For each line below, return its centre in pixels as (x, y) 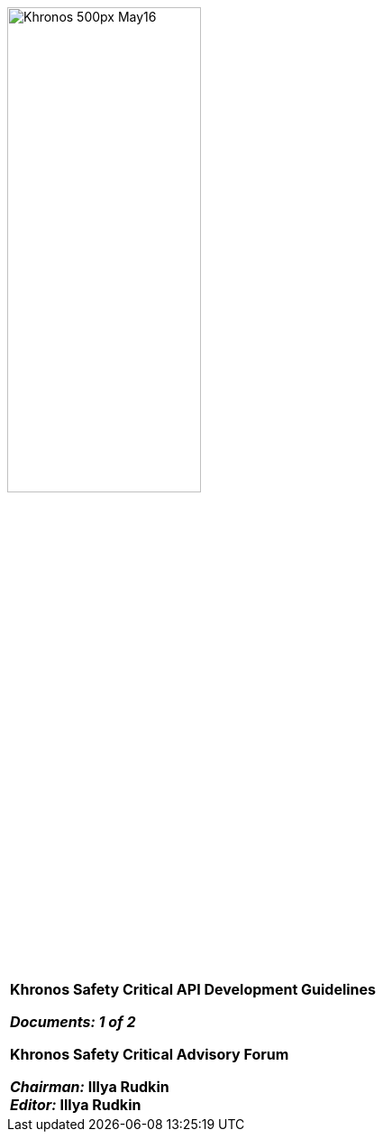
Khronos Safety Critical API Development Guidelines (193, 989)
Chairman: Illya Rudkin (90, 1087)
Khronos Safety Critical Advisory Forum (150, 1054)
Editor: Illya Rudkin (76, 1105)
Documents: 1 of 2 (73, 1022)
